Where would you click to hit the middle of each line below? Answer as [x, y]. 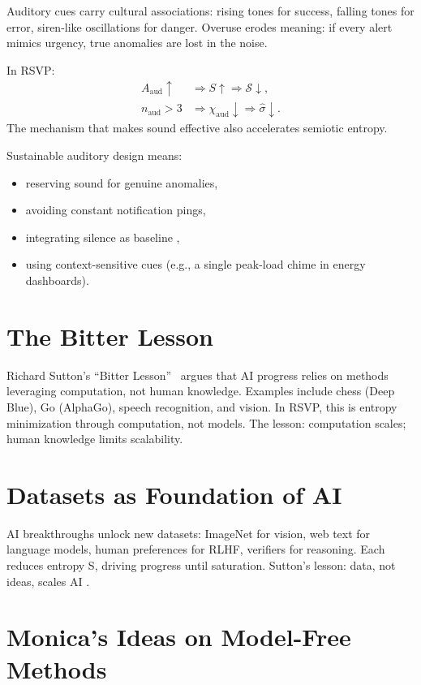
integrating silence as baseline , [103, 237]
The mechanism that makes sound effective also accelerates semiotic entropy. [197, 128]
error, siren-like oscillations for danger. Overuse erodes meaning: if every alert [200, 26]
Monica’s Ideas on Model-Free [179, 637]
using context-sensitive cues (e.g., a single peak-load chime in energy [195, 264]
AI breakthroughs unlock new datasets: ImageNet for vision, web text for [189, 533]
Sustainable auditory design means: [95, 155]
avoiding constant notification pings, [116, 210]
